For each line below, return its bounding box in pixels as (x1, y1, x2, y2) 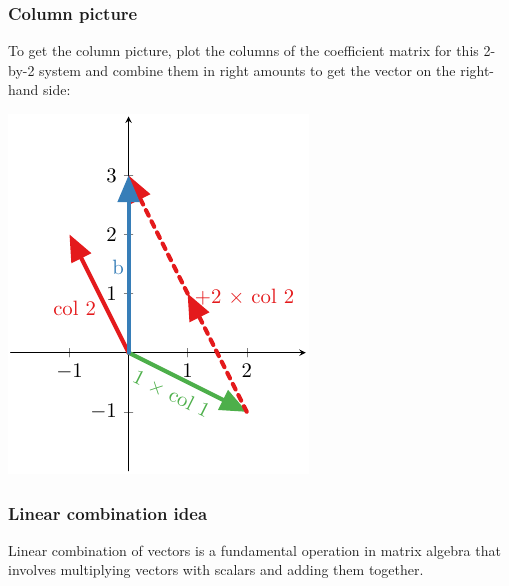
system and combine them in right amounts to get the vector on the (39, 59, 456, 80)
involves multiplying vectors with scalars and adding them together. (8, 559, 424, 580)
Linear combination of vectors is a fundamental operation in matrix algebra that (8, 539, 501, 560)
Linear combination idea (8, 500, 208, 525)
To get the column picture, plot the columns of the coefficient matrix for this (8, 40, 479, 61)
